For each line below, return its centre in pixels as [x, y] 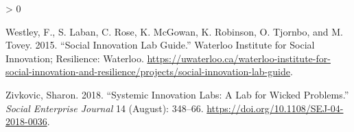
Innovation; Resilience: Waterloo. [75, 58]
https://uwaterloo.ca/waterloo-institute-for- [239, 58]
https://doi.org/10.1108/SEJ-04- [275, 108]
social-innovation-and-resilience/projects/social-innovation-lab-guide [148, 71]
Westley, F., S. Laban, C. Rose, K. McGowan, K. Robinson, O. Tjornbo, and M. [174, 31]
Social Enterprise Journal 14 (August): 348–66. [105, 108]
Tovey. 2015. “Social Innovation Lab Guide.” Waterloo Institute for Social [160, 45]
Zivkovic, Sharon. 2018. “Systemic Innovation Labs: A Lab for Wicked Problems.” [177, 94]
